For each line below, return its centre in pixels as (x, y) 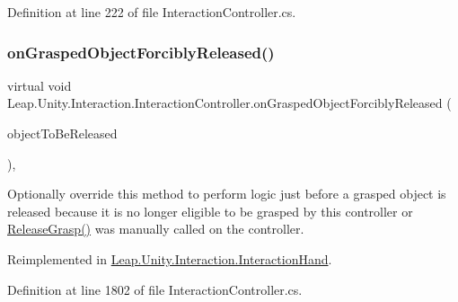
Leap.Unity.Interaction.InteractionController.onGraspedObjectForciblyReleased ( (229, 103)
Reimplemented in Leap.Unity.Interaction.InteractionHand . (170, 258)
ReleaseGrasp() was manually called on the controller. (156, 229)
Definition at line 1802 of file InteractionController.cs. (155, 289)
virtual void (40, 85)
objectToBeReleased (62, 133)
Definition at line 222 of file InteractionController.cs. (152, 12)
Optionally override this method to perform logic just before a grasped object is (227, 194)
